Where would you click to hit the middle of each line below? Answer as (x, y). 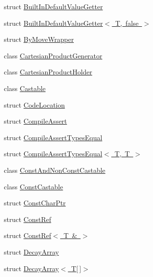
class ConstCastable (34, 186)
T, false (127, 23)
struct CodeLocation (34, 104)
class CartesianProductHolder (48, 72)
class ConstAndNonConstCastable (55, 170)
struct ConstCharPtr (35, 203)
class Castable (25, 88)
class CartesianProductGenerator (53, 55)
